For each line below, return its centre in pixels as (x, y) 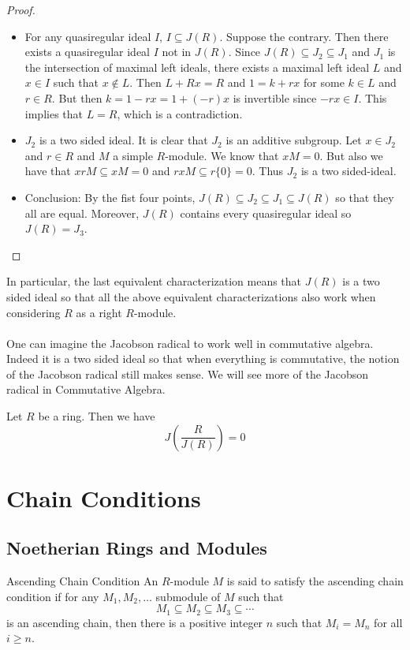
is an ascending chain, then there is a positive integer (135, 622)
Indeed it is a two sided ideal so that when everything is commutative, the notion (203, 359)
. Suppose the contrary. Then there (304, 36)
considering (34, 312)
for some (324, 82)
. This (373, 97)
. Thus (268, 171)
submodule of (188, 596)
